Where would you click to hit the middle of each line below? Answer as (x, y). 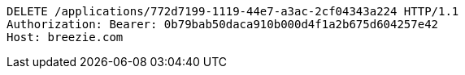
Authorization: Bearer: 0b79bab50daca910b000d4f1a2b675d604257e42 (223, 24)
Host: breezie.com (65, 37)
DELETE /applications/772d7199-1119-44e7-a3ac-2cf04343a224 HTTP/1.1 (233, 11)
